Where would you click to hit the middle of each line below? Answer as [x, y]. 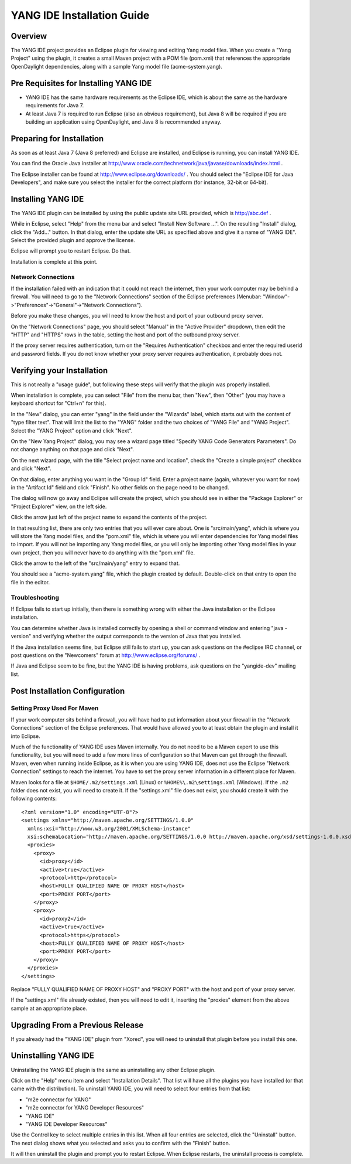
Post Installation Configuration [68, 691]
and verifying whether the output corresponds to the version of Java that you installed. [137, 637]
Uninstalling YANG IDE [53, 1056]
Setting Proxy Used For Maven [55, 708]
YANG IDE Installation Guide [80, 15]
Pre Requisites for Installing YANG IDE [81, 83]
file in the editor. [30, 582]
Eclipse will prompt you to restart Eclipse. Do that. [71, 251]
